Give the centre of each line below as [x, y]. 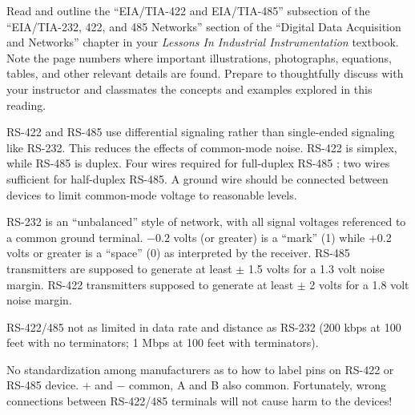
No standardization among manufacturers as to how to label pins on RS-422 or [200, 369]
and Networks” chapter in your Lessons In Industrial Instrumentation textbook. [203, 42]
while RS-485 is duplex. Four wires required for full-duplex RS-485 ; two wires [198, 163]
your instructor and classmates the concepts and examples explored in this [189, 89]
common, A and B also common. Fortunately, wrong [258, 385]
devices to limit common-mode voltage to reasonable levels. [152, 194]
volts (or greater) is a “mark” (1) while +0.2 [282, 237]
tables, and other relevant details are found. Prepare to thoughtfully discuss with [205, 73]
